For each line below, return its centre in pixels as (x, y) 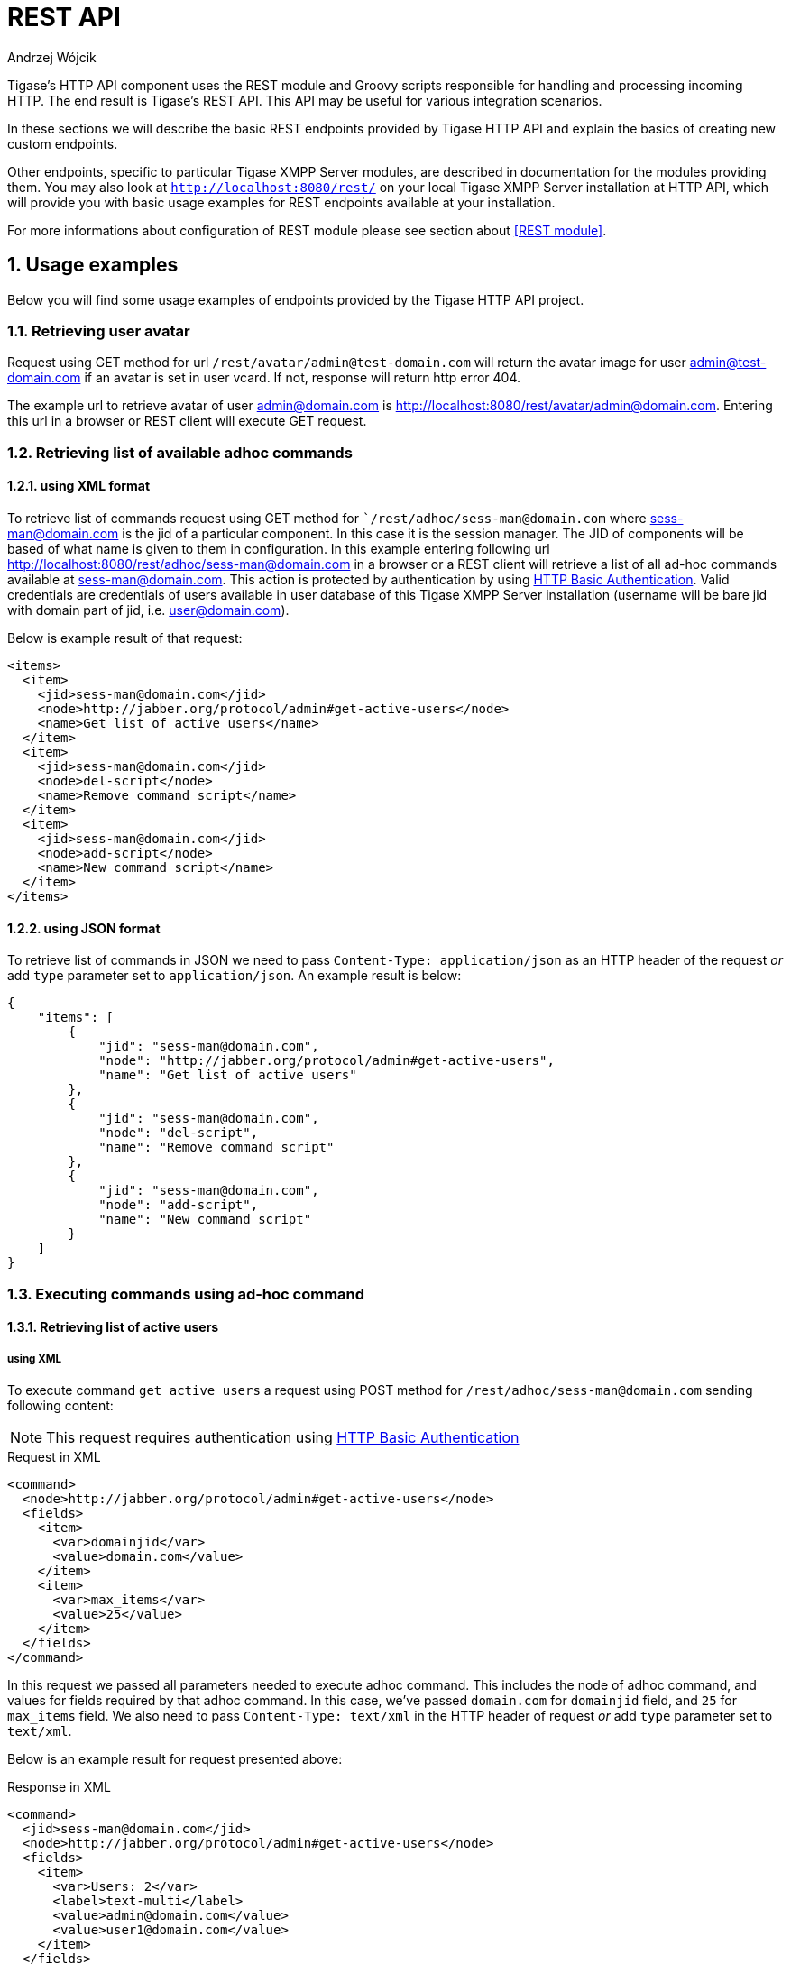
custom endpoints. (63, 143)
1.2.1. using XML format (79, 486)
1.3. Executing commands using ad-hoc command (186, 1294)
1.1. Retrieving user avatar (99, 330)
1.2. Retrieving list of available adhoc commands (180, 452)
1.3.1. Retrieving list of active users (113, 1327)
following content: (60, 1405)
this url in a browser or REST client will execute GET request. (187, 421)
